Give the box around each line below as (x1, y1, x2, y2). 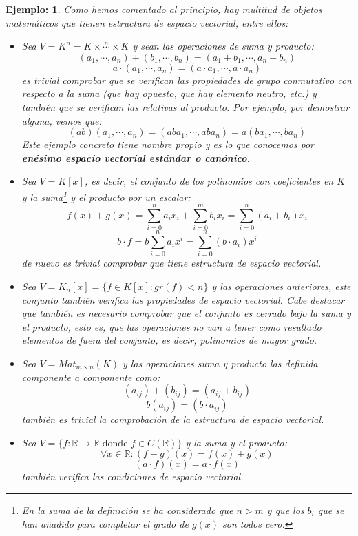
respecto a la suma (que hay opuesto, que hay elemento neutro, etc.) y (21, 86, 317, 101)
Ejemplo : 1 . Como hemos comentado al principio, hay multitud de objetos (6, 2, 322, 16)
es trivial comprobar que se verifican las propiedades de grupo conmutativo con (21, 72, 352, 87)
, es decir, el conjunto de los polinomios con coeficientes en (84, 174, 334, 188)
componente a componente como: (21, 369, 160, 384)
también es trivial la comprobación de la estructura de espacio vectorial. (21, 412, 324, 426)
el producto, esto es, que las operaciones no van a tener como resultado (21, 319, 322, 333)
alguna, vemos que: (21, 113, 102, 127)
